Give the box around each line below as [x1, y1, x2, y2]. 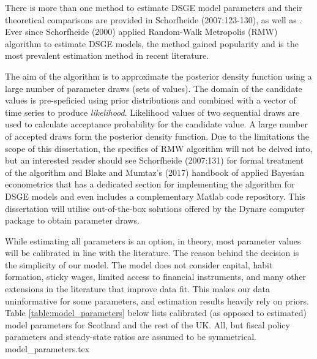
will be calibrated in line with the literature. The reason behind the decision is [5, 246, 299, 259]
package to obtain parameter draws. [5, 214, 140, 227]
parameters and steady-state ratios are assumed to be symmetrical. [5, 330, 256, 343]
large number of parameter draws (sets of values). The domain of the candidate [5, 81, 302, 94]
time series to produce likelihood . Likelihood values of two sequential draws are [5, 105, 300, 118]
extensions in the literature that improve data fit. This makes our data [5, 282, 270, 295]
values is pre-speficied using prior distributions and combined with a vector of [5, 94, 296, 107]
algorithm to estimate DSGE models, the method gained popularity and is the [5, 37, 299, 50]
